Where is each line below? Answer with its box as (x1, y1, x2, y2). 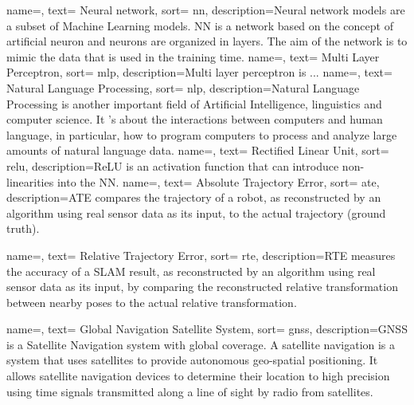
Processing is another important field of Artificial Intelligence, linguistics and (6, 95, 382, 112)
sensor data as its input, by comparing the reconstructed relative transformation (6, 278, 398, 295)
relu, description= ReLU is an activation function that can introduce (6, 157, 339, 174)
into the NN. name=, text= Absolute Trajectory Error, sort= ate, (57, 173, 380, 190)
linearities (6, 173, 54, 190)
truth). (6, 220, 40, 237)
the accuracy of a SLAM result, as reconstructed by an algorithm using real (6, 262, 376, 279)
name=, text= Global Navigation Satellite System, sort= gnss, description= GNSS (6, 320, 408, 337)
